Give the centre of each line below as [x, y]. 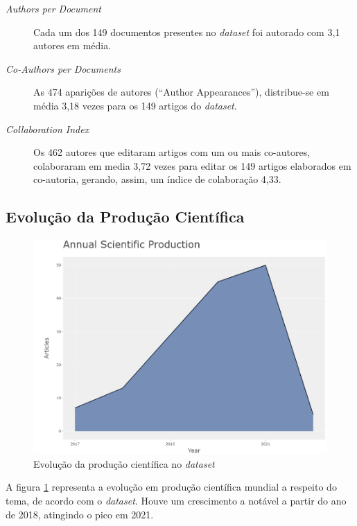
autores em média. [72, 45]
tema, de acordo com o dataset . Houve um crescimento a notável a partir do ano [176, 501]
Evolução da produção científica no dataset [124, 463]
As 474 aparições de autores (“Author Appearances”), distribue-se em [181, 92]
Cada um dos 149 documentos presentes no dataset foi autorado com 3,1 [187, 32]
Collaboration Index [47, 129]
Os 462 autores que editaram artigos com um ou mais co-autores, [172, 152]
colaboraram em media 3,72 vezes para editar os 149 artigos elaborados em [192, 165]
